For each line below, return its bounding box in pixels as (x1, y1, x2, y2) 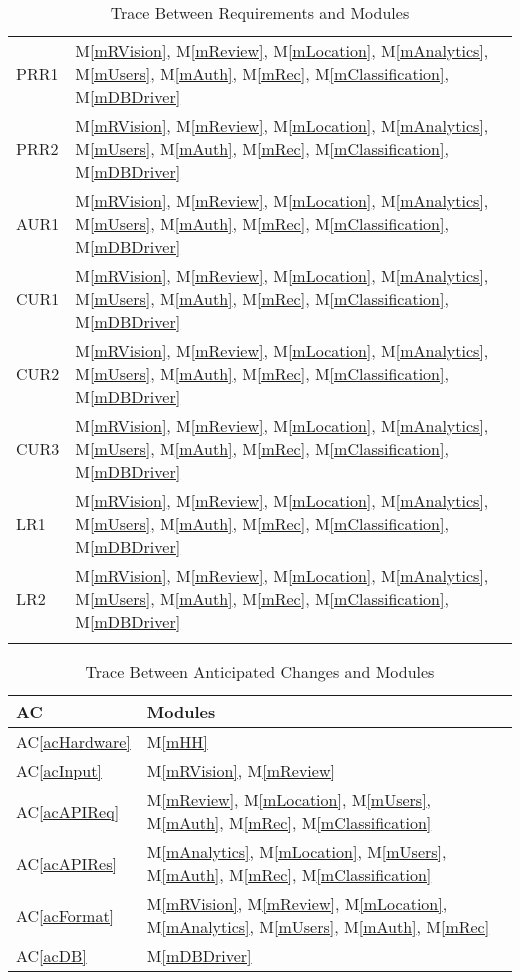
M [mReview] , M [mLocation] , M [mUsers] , (146, 788, 432, 811)
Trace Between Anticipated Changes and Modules (85, 660, 435, 683)
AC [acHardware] (16, 730, 131, 753)
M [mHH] (146, 730, 208, 753)
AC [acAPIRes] (16, 851, 117, 875)
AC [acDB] (16, 944, 87, 967)
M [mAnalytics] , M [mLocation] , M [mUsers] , (146, 840, 447, 863)
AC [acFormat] (16, 903, 115, 927)
